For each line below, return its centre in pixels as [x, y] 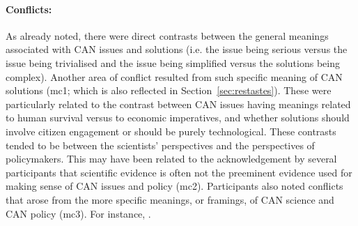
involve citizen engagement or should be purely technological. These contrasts [171, 131]
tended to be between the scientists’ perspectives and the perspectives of [160, 145]
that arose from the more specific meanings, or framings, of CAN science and [170, 199]
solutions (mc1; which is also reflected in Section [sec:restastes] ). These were [169, 90]
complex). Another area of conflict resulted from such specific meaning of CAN [174, 76]
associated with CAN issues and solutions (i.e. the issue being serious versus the [177, 49]
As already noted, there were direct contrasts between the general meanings [167, 35]
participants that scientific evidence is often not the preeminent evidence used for [179, 172]
